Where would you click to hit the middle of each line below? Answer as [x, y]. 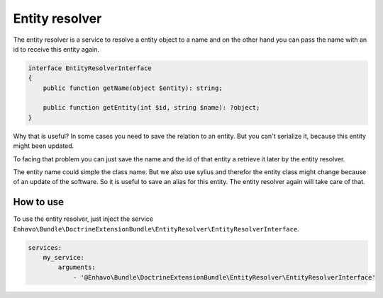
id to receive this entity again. [56, 49]
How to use [38, 202]
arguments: [77, 268]
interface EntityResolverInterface [90, 68]
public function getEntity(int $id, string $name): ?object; [151, 108]
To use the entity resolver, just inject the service [83, 219]
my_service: [64, 258]
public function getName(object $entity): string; [133, 88]
